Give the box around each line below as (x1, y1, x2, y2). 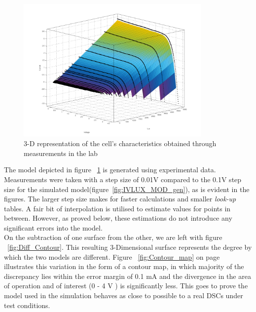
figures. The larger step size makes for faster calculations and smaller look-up (4, 194, 236, 204)
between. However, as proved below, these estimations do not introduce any (4, 213, 232, 223)
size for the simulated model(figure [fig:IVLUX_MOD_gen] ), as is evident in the (4, 184, 250, 194)
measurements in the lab (24, 148, 98, 158)
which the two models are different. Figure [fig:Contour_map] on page (4, 251, 220, 262)
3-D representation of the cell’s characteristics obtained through (24, 138, 217, 149)
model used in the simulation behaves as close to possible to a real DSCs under (4, 290, 243, 301)
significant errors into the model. (4, 222, 103, 233)
